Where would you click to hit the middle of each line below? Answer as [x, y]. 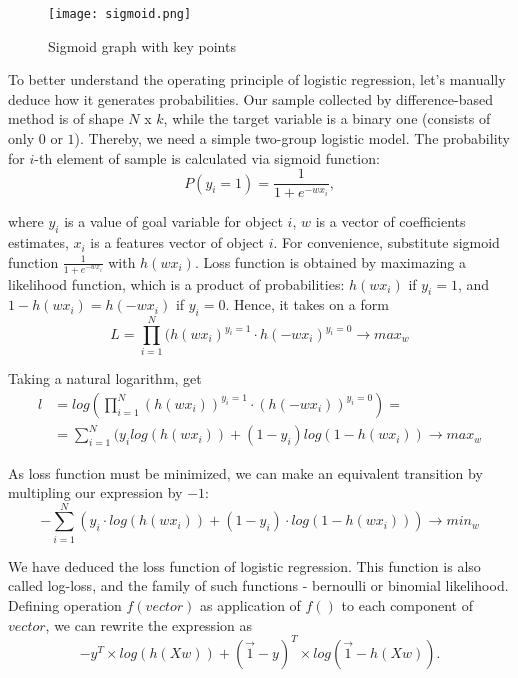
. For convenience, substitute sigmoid [386, 242]
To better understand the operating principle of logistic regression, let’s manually [257, 79]
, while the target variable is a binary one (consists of [327, 118]
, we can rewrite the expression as [148, 624]
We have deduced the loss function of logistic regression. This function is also [244, 565]
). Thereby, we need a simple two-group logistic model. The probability [292, 138]
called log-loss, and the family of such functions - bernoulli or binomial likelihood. [258, 585]
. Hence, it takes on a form [307, 304]
